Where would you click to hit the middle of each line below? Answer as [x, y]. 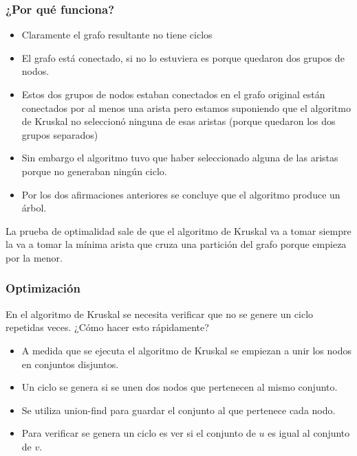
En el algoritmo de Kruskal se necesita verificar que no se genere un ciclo [160, 313]
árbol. [34, 208]
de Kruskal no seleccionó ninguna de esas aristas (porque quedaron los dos [178, 121]
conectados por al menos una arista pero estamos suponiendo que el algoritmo [186, 107]
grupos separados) [60, 134]
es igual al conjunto [309, 433]
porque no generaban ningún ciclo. [94, 171]
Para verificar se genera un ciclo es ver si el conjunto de [139, 433]
